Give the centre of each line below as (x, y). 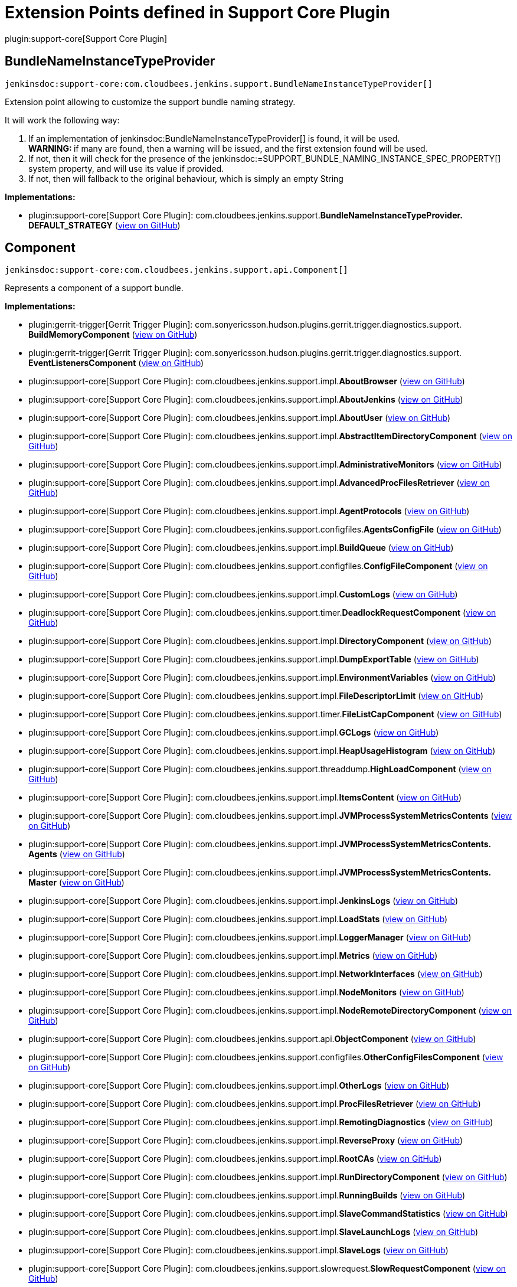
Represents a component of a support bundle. (94, 288)
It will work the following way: (62, 120)
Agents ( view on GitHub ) (77, 854)
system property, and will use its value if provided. (126, 168)
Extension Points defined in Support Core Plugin (197, 12)
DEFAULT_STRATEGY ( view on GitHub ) (104, 225)
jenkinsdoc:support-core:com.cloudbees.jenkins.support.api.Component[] (176, 270)
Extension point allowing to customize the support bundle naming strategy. (150, 102)
